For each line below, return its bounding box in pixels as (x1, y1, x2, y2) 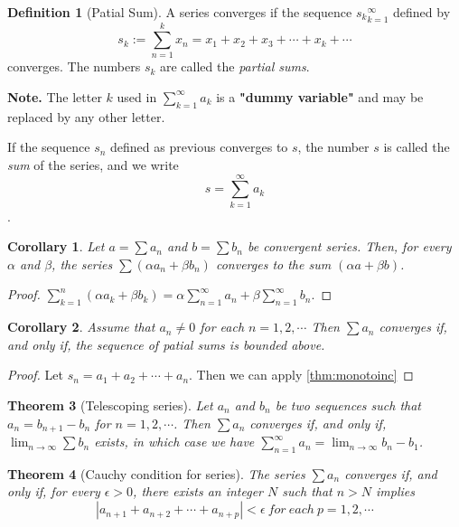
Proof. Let (7, 365, 63, 384)
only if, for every (7, 482, 100, 501)
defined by (393, 3, 451, 21)
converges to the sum (215, 254, 332, 273)
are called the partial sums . (160, 57, 310, 76)
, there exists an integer (133, 482, 263, 501)
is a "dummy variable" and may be (216, 87, 424, 106)
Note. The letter (7, 87, 102, 106)
